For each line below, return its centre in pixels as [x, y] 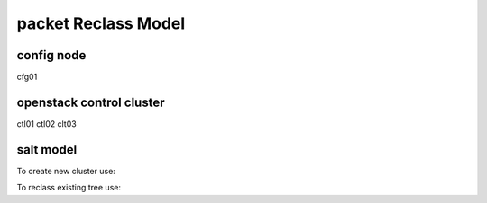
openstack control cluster [91, 102]
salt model [47, 150]
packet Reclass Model [101, 23]
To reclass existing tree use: [69, 188]
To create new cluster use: [66, 171]
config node [51, 55]
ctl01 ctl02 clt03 [46, 124]
